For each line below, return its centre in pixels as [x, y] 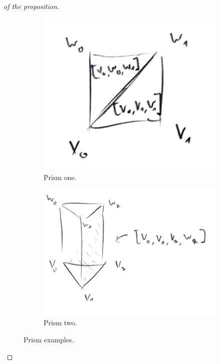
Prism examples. [49, 340]
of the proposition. [32, 6]
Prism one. [60, 177]
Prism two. [60, 323]
